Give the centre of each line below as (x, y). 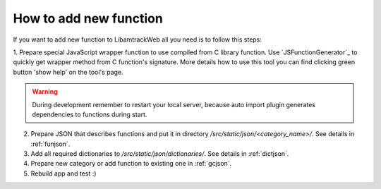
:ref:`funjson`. (50, 144)
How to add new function (88, 18)
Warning (45, 92)
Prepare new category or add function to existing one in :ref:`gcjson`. (131, 164)
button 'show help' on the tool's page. (68, 72)
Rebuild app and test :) (64, 173)
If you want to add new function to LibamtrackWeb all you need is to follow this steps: (138, 39)
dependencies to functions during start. (90, 114)
